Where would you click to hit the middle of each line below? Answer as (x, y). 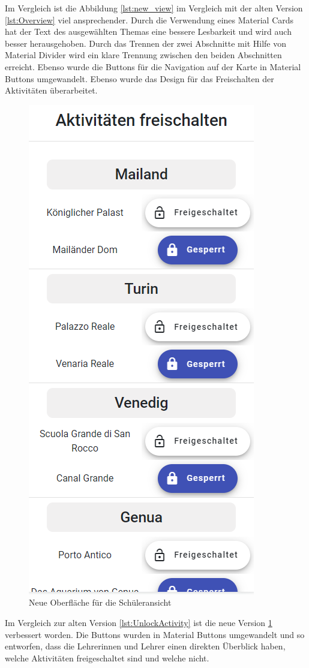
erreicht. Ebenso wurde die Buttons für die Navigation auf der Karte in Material (153, 66)
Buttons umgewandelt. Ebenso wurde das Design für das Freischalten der (139, 78)
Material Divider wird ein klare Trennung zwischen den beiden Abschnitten (143, 55)
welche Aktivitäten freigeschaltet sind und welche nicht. (107, 658)
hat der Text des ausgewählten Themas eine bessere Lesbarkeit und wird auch (148, 31)
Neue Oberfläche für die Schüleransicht (100, 602)
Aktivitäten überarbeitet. (51, 90)
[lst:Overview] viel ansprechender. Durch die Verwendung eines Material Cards (149, 19)
